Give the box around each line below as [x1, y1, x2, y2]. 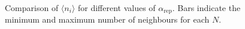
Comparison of [5, 2, 59, 13]
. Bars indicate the [172, 2, 241, 13]
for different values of [77, 2, 156, 13]
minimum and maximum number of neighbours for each [5, 13, 210, 26]
